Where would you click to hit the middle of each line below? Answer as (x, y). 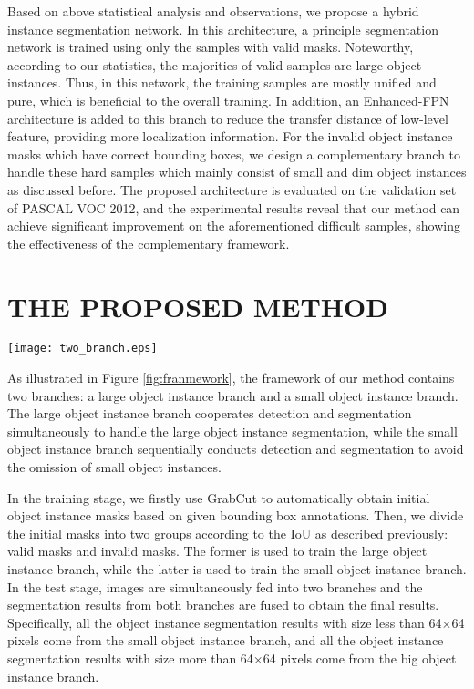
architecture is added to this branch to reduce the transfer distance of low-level (228, 118)
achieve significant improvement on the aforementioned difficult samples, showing (234, 226)
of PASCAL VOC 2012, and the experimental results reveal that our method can (234, 207)
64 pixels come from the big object (360, 658)
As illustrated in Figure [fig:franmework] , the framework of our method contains (231, 378)
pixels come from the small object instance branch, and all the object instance (226, 640)
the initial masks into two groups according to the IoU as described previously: (228, 533)
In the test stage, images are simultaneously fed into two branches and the (215, 586)
